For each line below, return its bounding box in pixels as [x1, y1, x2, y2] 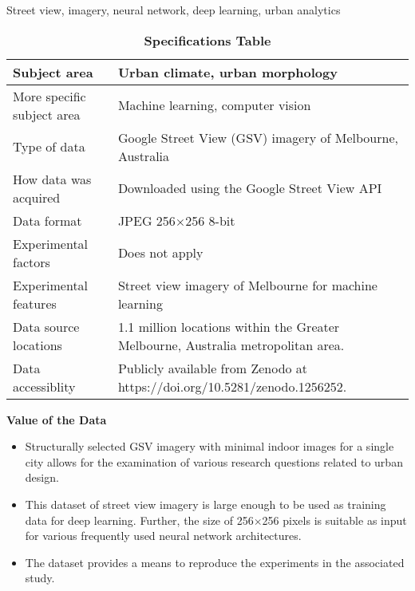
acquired [13, 187, 61, 207]
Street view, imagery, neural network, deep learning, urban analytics [6, 2, 341, 18]
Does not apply [117, 243, 204, 262]
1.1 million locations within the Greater [117, 317, 340, 336]
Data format [13, 211, 82, 230]
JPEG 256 [117, 211, 176, 230]
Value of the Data [6, 411, 107, 427]
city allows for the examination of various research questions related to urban [25, 453, 403, 470]
